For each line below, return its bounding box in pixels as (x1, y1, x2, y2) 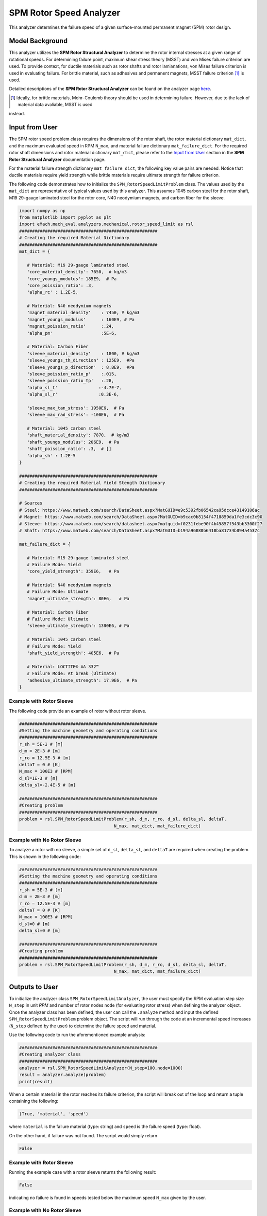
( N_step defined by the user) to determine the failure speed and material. (9, 1023, 156, 1029)
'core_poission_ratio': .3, (27, 283, 94, 288)
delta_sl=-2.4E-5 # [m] (19, 782, 76, 788)
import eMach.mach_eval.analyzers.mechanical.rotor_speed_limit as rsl (19, 221, 194, 227)
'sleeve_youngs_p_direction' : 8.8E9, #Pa (27, 364, 134, 370)
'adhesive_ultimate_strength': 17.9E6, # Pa (27, 678, 137, 683)
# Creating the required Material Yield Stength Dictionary (19, 480, 166, 486)
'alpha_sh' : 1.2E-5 (27, 453, 76, 458)
